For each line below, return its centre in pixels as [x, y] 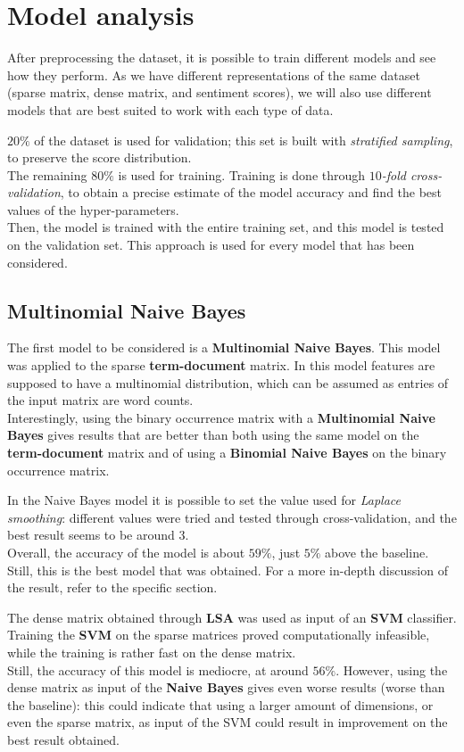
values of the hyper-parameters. [93, 209]
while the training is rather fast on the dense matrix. [152, 652]
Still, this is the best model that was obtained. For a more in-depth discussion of [228, 570]
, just [286, 552]
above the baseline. [377, 552]
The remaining [47, 174]
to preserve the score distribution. [99, 157]
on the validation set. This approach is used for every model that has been [211, 245]
